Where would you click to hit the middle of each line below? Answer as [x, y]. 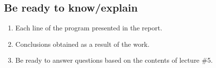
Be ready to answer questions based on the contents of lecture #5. [114, 60]
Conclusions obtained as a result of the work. [82, 44]
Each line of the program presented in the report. [89, 28]
